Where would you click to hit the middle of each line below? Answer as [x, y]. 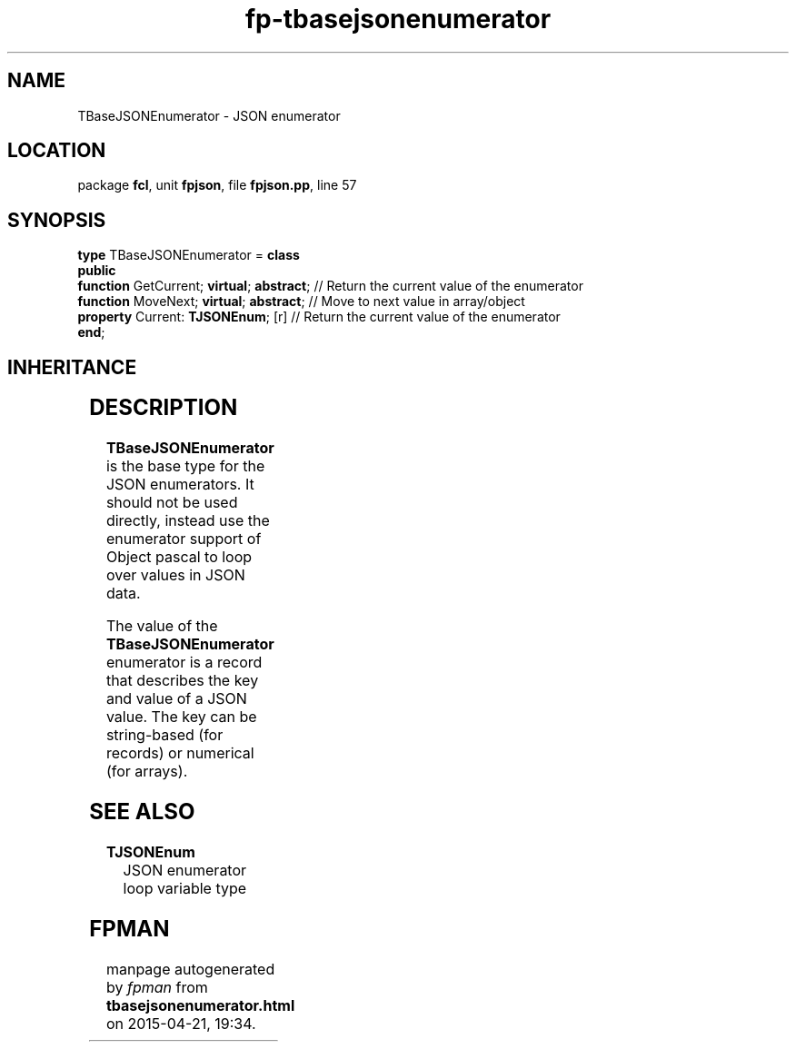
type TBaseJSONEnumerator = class [189, 255]
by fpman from [157, 987]
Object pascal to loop [179, 557]
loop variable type [185, 888]
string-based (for [164, 735]
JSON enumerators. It [180, 485]
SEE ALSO [142, 811]
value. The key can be [181, 717]
